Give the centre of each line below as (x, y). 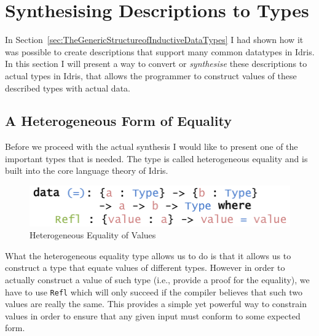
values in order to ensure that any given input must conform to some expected (153, 315)
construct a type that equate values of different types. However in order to (145, 268)
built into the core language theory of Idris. (87, 170)
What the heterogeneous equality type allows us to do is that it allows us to (148, 255)
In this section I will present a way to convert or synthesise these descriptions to (156, 64)
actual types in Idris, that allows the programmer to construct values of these (151, 75)
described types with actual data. (68, 88)
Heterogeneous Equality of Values (93, 235)
